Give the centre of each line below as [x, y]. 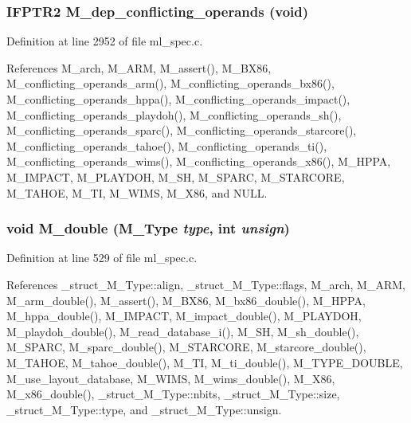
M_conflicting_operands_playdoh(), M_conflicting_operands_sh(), [174, 114]
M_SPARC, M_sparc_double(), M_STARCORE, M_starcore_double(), [186, 347]
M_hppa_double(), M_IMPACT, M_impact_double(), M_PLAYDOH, [184, 316]
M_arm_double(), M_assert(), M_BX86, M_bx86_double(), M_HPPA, [186, 300]
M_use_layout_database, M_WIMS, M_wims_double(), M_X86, [171, 378]
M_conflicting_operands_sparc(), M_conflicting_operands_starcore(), [182, 130]
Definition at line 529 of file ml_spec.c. [102, 258]
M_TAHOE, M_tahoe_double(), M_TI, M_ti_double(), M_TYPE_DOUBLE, [205, 362]
